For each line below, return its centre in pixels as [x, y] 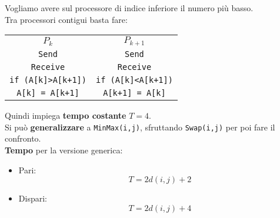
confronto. [23, 138]
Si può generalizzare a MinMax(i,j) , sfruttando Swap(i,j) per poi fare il [140, 127]
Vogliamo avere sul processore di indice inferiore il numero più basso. [129, 8]
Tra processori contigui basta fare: [66, 19]
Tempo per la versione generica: [64, 150]
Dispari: [33, 198]
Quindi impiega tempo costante [66, 115]
